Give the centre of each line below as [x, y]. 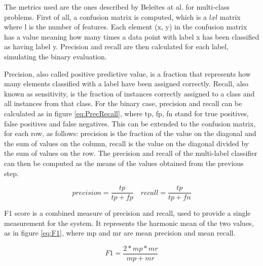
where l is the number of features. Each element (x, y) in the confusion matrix [126, 27]
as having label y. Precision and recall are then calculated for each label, [117, 46]
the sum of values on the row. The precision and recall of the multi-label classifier [131, 153]
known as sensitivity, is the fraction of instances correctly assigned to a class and [129, 93]
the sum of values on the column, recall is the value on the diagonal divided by [127, 143]
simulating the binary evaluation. [55, 56]
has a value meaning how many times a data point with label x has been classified [132, 36]
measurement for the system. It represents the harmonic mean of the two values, [129, 223]
